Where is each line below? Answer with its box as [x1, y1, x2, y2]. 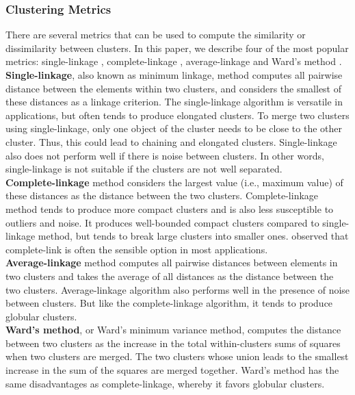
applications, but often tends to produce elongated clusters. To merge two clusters [5, 107, 350, 122]
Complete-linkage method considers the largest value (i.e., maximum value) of [5, 175, 343, 189]
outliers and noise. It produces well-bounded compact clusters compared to [5, 215, 319, 229]
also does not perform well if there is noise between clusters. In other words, [5, 148, 324, 162]
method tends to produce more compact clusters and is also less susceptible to [5, 201, 334, 216]
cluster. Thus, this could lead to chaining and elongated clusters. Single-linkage [5, 134, 337, 149]
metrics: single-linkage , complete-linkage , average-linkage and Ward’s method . [5, 54, 342, 68]
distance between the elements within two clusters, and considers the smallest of [5, 81, 342, 95]
